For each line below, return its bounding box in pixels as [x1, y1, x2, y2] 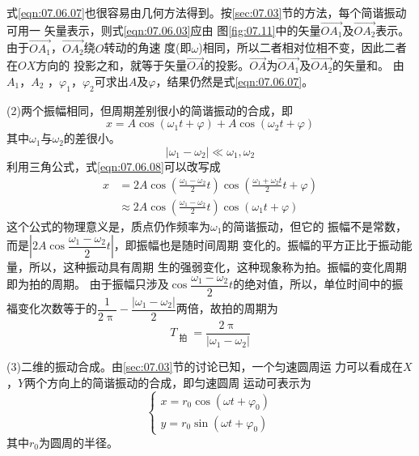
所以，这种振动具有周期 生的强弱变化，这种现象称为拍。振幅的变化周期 [28, 258, 407, 275]
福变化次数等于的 [6, 300, 97, 317]
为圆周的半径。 [39, 433, 119, 450]
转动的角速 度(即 [104, 39, 192, 56]
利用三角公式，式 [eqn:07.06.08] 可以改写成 [6, 158, 221, 175]
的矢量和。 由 [332, 57, 404, 74]
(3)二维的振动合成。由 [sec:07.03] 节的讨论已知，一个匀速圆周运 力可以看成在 [6, 358, 404, 375]
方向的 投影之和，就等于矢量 [36, 57, 187, 74]
